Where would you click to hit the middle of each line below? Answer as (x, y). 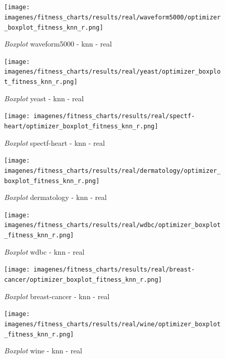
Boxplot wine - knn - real (43, 351)
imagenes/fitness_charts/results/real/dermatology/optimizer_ (113, 171)
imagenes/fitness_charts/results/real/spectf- (114, 116)
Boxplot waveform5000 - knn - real (58, 44)
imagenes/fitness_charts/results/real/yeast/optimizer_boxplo (113, 72)
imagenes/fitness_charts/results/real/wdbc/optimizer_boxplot (113, 225)
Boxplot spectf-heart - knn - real (55, 142)
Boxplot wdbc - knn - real (44, 251)
